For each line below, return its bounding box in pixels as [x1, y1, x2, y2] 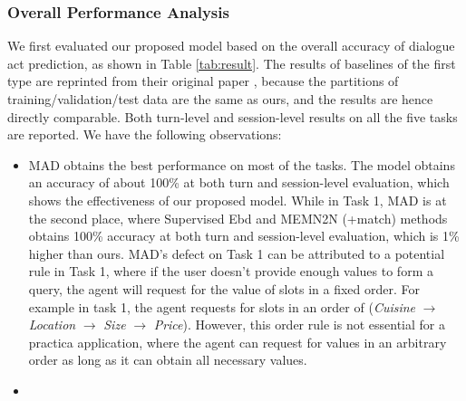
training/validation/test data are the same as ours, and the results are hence [7, 90, 433, 108]
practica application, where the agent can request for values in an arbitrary [28, 332, 447, 351]
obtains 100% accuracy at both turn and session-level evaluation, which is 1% [28, 226, 460, 245]
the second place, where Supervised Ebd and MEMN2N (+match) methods [28, 208, 448, 227]
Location [28, 315, 76, 334]
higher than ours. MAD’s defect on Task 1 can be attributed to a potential [28, 243, 445, 263]
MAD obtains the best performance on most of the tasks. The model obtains [28, 155, 455, 174]
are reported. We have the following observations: [7, 125, 282, 144]
